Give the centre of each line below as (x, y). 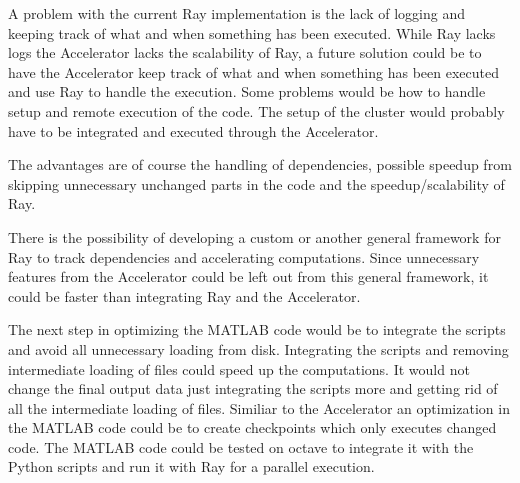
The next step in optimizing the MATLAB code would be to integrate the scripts (257, 329)
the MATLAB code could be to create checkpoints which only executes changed (252, 427)
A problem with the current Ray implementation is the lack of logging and (236, 13)
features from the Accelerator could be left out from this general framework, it (248, 276)
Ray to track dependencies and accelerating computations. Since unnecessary (244, 256)
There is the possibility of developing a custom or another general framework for (254, 236)
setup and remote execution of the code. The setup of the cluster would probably (256, 110)
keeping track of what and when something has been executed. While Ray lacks (252, 32)
